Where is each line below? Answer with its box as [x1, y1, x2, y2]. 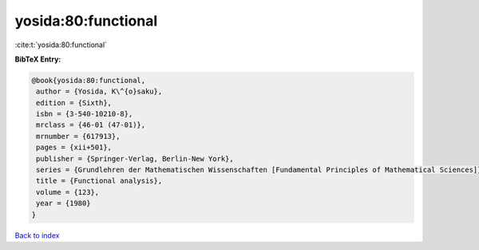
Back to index [14, 230, 60, 240]
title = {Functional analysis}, [36, 177, 163, 185]
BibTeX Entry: [14, 54, 61, 64]
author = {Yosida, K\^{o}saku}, [36, 87, 163, 96]
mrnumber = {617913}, [36, 132, 121, 141]
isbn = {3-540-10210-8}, [36, 109, 133, 119]
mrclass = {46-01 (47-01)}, [36, 121, 146, 129]
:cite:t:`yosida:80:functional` [14, 40, 108, 50]
